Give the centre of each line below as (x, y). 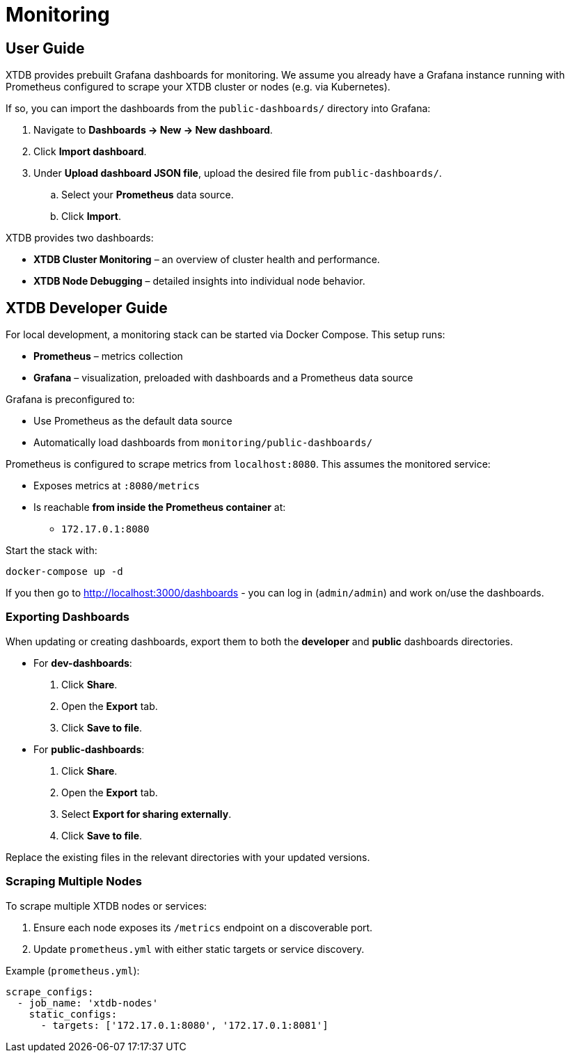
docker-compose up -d (64, 572)
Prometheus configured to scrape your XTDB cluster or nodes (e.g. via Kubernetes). (198, 87)
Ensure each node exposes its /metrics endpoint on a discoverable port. (203, 927)
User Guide (45, 48)
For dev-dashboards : (83, 663)
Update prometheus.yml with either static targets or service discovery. (199, 949)
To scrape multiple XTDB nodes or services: (106, 906)
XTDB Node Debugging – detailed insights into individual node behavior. (199, 281)
